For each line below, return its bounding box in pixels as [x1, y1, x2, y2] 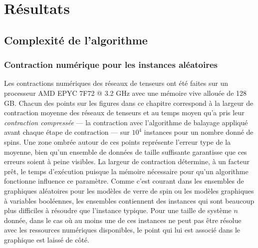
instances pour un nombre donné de [144, 127, 254, 137]
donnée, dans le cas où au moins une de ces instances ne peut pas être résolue [4, 215, 242, 225]
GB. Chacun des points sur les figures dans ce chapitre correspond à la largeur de [4, 97, 254, 108]
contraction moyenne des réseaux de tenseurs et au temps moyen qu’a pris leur [4, 107, 245, 118]
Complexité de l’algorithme [4, 32, 148, 47]
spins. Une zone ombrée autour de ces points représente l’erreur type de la [4, 136, 231, 147]
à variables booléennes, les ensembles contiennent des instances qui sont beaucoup [4, 195, 255, 206]
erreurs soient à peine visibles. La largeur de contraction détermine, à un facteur [4, 156, 250, 167]
